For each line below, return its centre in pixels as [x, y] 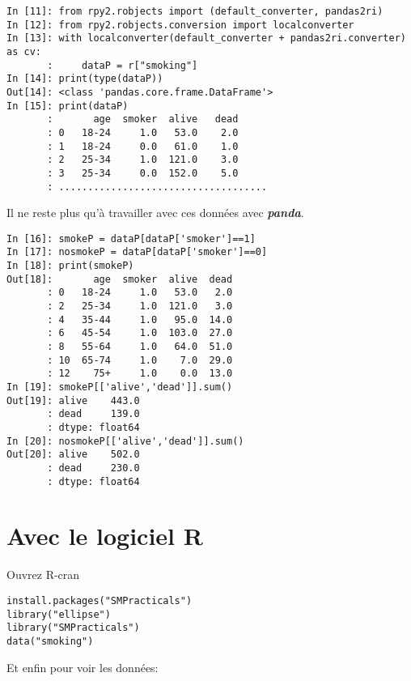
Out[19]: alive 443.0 [73, 400]
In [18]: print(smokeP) [70, 266]
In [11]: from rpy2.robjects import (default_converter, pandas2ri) [195, 11]
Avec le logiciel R [105, 536]
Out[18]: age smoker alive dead [120, 279]
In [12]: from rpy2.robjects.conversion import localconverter [180, 25]
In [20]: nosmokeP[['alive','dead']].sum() [125, 441]
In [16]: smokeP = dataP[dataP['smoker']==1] [131, 238]
